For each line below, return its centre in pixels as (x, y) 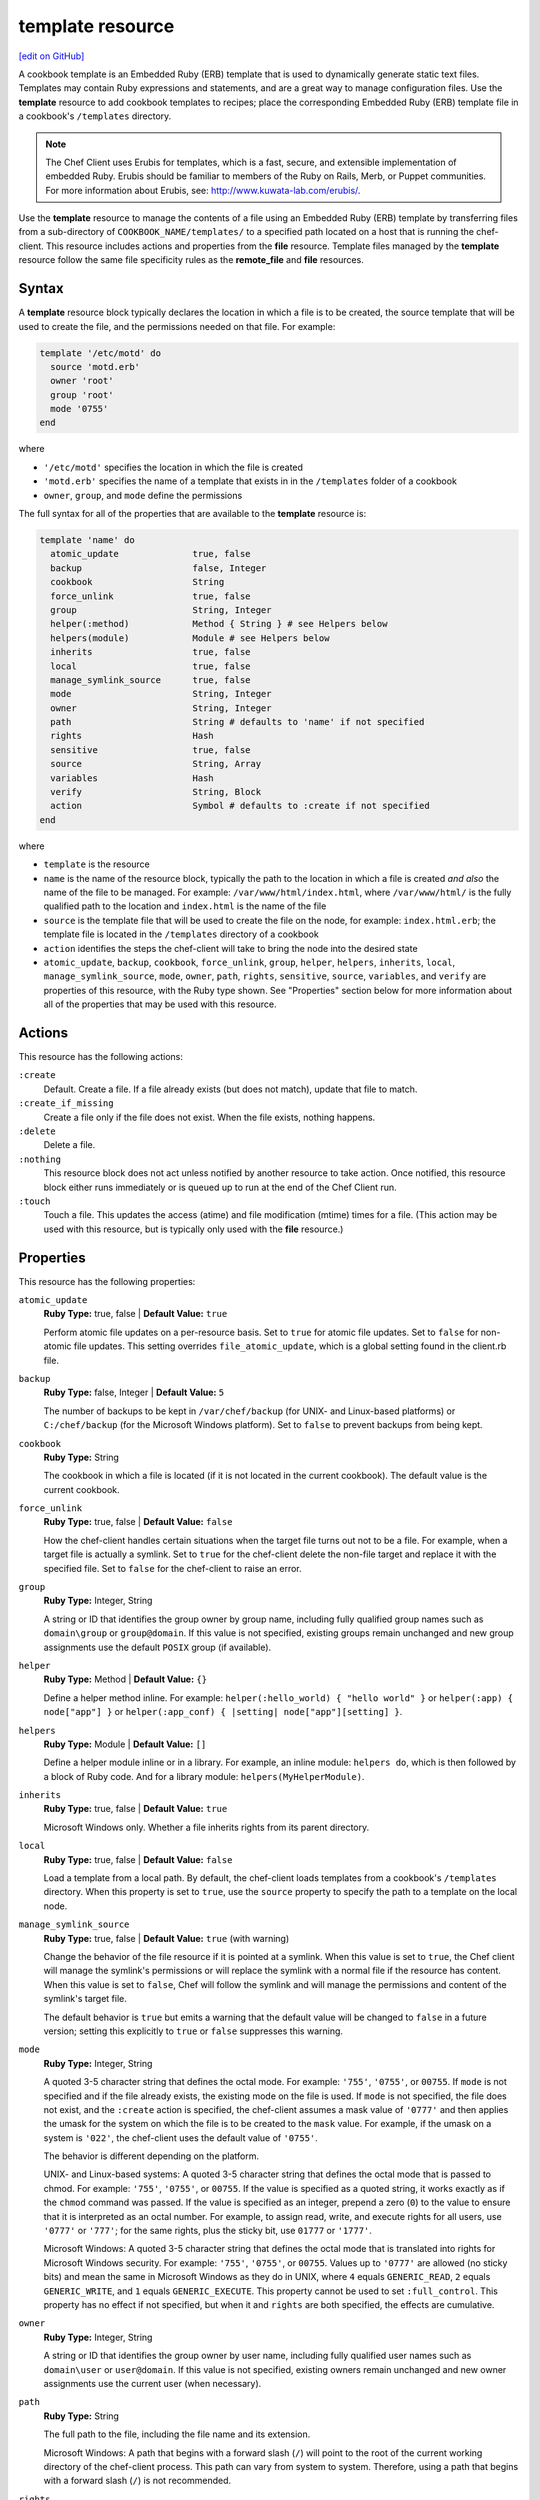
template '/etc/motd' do (100, 353)
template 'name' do (87, 540)
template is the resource (96, 864)
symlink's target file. (85, 1999)
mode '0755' (79, 409)
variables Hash (132, 778)
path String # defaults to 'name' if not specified (237, 722)
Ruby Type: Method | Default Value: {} (125, 1679)
